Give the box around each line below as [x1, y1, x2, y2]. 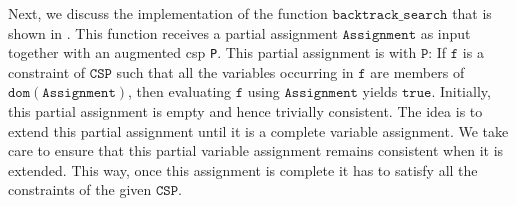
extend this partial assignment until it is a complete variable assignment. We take [8, 120, 509, 141]
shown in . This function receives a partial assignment [8, 22, 338, 43]
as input [420, 22, 471, 43]
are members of [370, 61, 465, 82]
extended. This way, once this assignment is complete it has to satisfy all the [8, 159, 478, 180]
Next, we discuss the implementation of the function [8, 3, 328, 23]
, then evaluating [128, 81, 232, 102]
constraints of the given [8, 179, 152, 200]
